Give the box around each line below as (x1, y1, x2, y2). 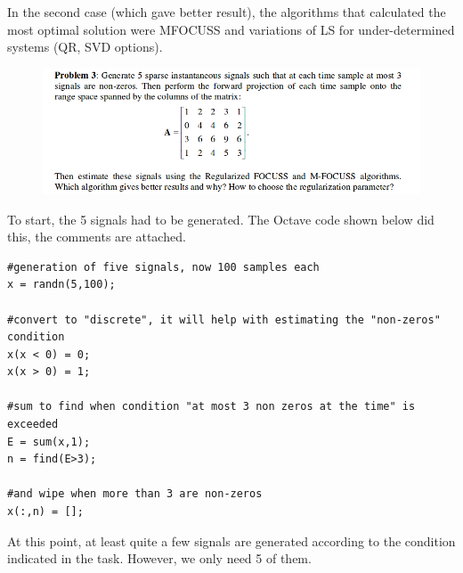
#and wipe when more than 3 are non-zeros (7, 487, 263, 501)
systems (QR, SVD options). (7, 37, 163, 56)
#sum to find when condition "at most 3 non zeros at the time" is (7, 400, 416, 413)
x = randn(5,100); (7, 278, 116, 291)
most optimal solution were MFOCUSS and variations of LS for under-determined (7, 20, 455, 38)
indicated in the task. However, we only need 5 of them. (7, 549, 312, 568)
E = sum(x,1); (7, 435, 91, 448)
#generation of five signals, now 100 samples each (7, 260, 320, 274)
